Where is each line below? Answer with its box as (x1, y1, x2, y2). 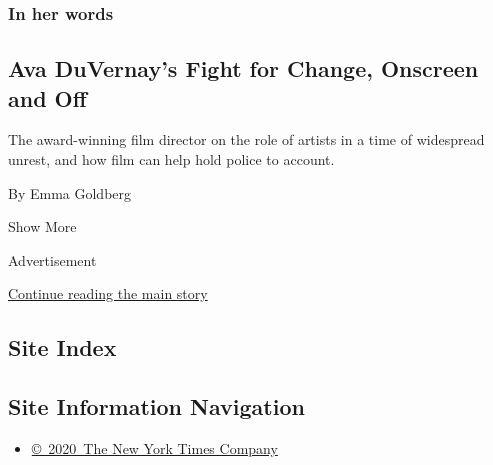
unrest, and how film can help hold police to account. (8, 149, 335, 170)
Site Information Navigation (8, 391, 305, 422)
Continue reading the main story (8, 283, 208, 304)
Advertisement (8, 249, 97, 270)
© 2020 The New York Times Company (31, 437, 278, 458)
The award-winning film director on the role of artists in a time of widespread (8, 129, 485, 150)
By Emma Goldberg (8, 182, 132, 203)
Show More (8, 216, 77, 237)
